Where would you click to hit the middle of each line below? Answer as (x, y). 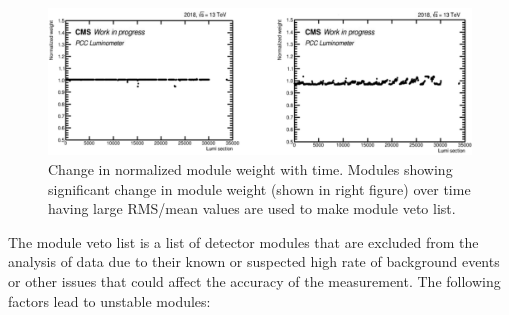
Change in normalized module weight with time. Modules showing (250, 169)
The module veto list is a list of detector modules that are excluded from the (243, 241)
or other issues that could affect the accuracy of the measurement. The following (254, 280)
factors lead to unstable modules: (109, 300)
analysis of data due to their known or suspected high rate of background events (254, 261)
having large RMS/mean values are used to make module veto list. (252, 208)
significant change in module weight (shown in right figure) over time (259, 188)
